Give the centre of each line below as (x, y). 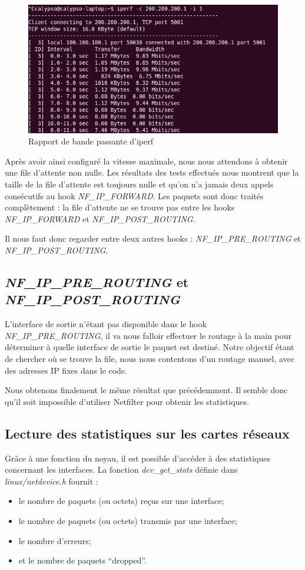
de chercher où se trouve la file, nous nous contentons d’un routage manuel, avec (150, 359)
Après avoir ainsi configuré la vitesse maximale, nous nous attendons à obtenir (146, 161)
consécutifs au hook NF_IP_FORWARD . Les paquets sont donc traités (134, 195)
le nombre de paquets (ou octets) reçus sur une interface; (121, 501)
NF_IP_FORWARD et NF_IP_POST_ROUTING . (100, 218)
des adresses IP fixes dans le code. (66, 370)
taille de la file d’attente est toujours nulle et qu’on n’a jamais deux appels (139, 184)
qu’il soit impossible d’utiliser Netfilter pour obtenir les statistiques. (127, 401)
